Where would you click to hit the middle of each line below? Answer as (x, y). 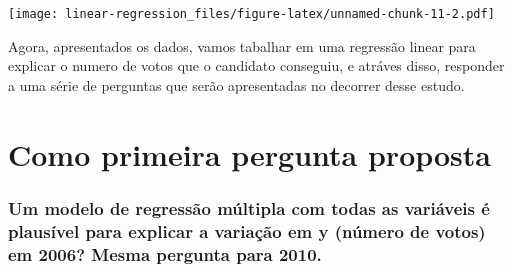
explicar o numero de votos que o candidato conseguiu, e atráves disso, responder (256, 65)
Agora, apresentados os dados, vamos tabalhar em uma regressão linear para (242, 45)
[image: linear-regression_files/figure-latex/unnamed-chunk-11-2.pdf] (251, 14)
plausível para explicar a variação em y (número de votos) (247, 230)
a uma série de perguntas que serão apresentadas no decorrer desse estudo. (236, 84)
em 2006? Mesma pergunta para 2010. (165, 253)
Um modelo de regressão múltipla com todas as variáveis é (249, 207)
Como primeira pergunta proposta (250, 153)
